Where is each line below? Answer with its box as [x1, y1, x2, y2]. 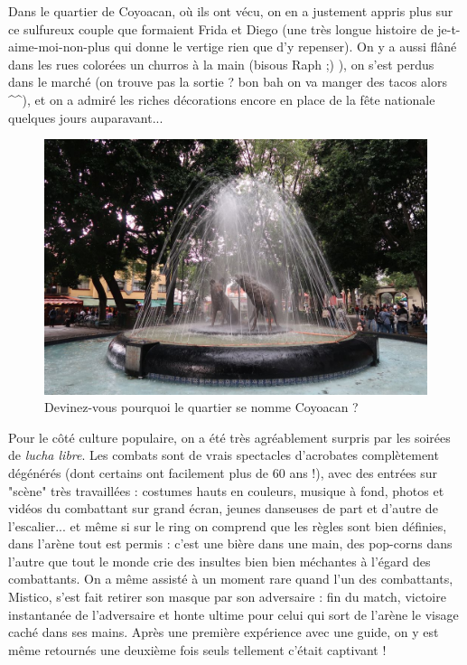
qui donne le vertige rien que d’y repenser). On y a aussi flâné [114, 37, 457, 56]
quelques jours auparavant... [8, 108, 163, 126]
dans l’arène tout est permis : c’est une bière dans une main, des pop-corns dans [8, 534, 453, 553]
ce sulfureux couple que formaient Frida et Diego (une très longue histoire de [8, 19, 434, 38]
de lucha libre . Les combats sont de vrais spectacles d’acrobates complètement [8, 445, 439, 464]
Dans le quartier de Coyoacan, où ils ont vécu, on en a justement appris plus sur [8, 2, 453, 20]
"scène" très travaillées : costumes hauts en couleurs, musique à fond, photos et [8, 481, 444, 500]
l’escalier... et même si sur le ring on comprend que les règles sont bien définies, [8, 516, 447, 535]
